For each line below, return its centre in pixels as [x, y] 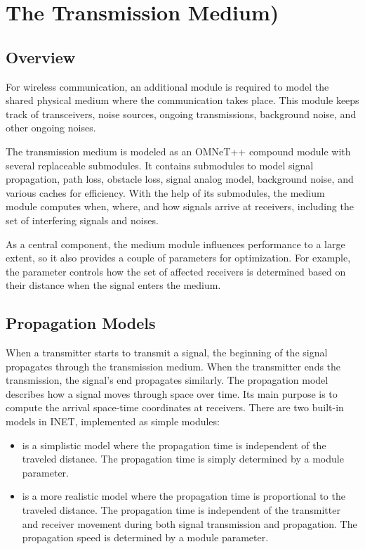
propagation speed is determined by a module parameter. [145, 537]
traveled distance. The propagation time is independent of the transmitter [181, 510]
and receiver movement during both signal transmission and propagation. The [190, 523]
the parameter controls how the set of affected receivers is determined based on [176, 271]
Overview [41, 57]
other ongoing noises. [51, 128]
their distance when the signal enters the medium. [113, 285]
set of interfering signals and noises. [82, 220]
